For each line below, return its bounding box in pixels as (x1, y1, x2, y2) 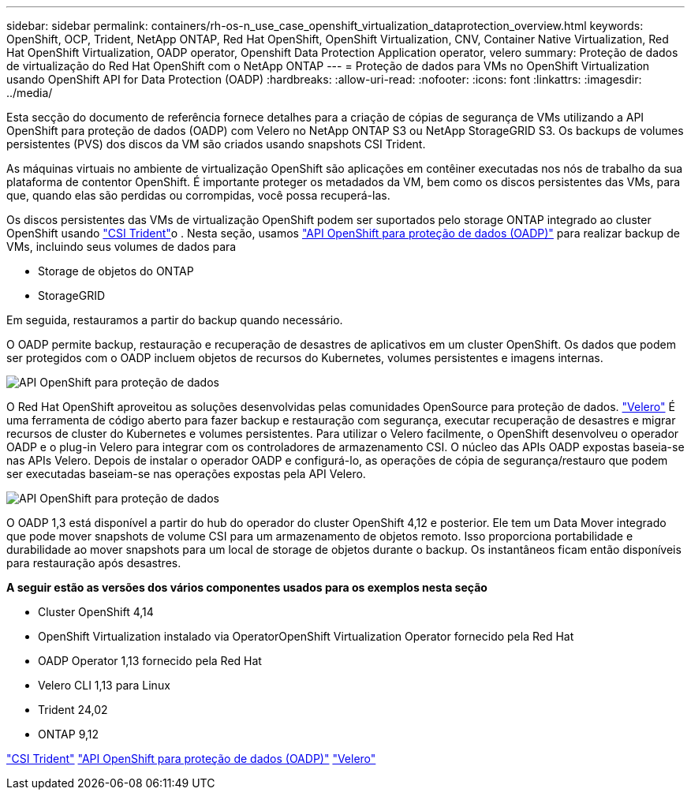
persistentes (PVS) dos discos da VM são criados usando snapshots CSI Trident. (6, 137, 426, 151)
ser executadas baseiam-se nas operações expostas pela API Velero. (6, 467, 366, 480)
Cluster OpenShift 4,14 (38, 605, 154, 618)
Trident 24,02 (38, 703, 108, 716)
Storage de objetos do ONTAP (38, 264, 194, 278)
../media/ (6, 86, 53, 99)
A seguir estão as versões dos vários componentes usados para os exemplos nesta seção (6, 581, 487, 594)
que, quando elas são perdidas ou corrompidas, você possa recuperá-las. (6, 189, 390, 202)
